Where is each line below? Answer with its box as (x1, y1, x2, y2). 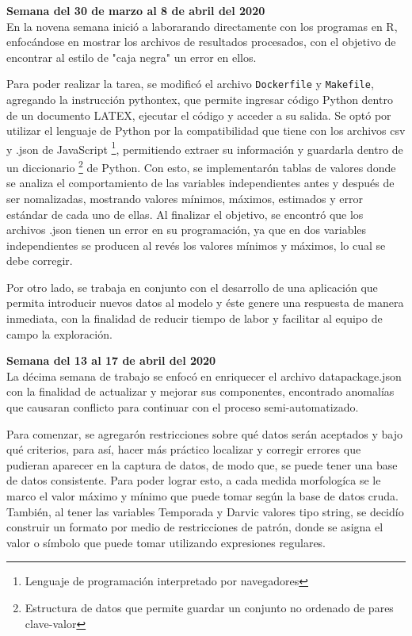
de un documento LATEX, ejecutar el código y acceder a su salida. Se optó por (6, 106, 391, 123)
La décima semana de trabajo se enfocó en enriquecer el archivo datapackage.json (6, 367, 402, 384)
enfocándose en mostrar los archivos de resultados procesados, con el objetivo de (6, 33, 396, 50)
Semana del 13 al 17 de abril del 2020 (6, 352, 216, 369)
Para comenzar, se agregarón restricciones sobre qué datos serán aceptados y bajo (6, 425, 402, 442)
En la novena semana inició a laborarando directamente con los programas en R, (6, 17, 398, 34)
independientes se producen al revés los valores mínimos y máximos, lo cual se (6, 236, 386, 253)
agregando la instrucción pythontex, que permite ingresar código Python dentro (6, 91, 393, 108)
